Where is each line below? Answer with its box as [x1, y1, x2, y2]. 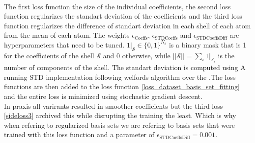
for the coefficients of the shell [4, 50, 94, 60]
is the [218, 50, 235, 60]
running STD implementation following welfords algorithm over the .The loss [4, 71, 236, 82]
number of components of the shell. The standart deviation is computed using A [4, 62, 246, 72]
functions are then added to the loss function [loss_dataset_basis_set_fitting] [4, 81, 240, 92]
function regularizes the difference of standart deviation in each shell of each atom [4, 20, 251, 30]
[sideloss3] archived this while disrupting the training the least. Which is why [4, 110, 236, 120]
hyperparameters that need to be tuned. [4, 39, 125, 49]
